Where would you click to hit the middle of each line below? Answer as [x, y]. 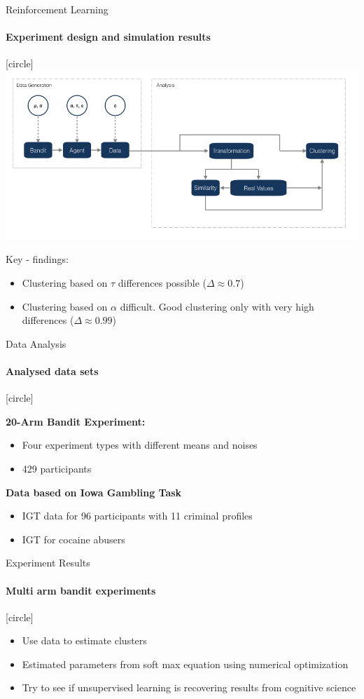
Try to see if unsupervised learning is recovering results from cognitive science [189, 687]
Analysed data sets [52, 371]
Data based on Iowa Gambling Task [94, 492]
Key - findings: [37, 259]
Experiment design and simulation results [108, 37]
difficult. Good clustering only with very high [217, 306]
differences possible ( [162, 282]
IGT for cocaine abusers [73, 539]
